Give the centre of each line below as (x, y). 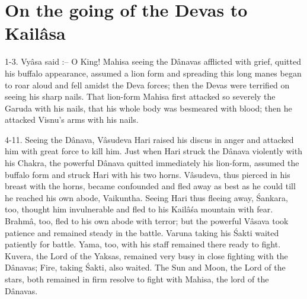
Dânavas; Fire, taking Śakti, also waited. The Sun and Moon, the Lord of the (145, 267)
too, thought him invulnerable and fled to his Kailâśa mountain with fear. (139, 209)
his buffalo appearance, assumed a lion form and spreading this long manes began (153, 73)
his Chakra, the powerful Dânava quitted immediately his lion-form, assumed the (152, 163)
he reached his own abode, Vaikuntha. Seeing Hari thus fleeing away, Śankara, (146, 197)
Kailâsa (35, 33)
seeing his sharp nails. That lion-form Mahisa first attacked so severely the (140, 96)
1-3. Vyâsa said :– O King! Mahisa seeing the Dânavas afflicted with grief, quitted (153, 61)
